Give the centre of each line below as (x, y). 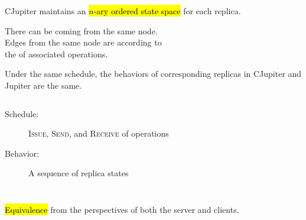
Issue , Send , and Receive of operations (99, 133)
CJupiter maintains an (45, 11)
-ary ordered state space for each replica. (167, 11)
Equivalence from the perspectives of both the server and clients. (122, 209)
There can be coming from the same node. (81, 30)
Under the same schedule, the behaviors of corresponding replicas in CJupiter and (153, 74)
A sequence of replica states (79, 173)
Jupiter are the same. (43, 85)
